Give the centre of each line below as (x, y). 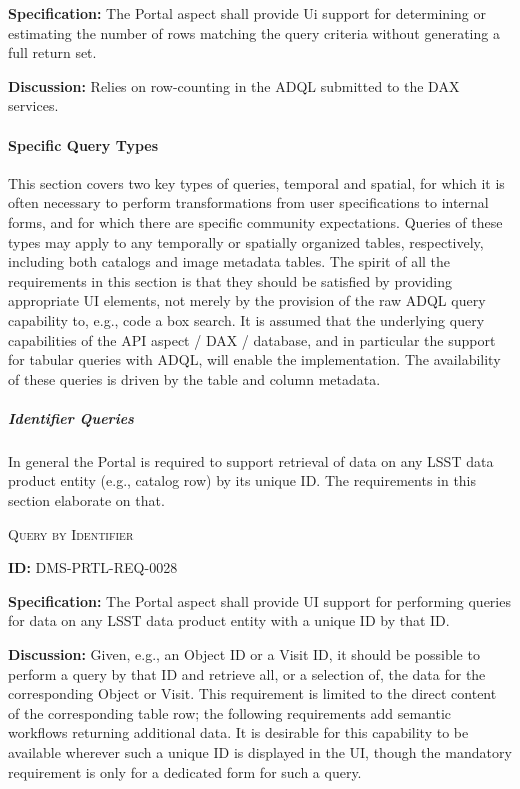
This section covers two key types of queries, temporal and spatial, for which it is (256, 182)
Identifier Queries (71, 417)
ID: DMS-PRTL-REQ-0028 (93, 567)
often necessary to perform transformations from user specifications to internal (248, 202)
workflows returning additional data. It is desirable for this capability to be (238, 732)
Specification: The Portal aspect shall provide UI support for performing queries (259, 600)
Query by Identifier (71, 533)
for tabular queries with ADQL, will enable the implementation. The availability (254, 359)
